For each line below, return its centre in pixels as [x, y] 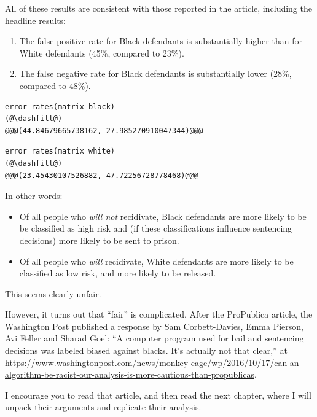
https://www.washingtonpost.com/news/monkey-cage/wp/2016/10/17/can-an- [154, 362]
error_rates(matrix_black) [60, 107]
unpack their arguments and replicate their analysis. [103, 407]
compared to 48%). [55, 85]
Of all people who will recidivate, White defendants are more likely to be [156, 261]
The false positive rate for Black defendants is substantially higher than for [161, 41]
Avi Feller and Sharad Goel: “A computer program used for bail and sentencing [155, 338]
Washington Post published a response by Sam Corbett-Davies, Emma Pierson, [155, 326]
